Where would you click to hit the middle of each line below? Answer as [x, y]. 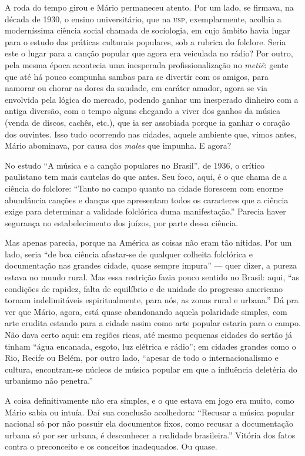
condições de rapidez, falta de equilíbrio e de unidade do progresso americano [144, 288]
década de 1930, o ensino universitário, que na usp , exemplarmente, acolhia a [143, 19]
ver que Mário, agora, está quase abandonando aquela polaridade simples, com [146, 311]
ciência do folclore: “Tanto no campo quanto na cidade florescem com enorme [144, 188]
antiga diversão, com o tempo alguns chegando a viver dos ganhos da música [143, 111]
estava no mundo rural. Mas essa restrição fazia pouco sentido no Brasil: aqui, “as [152, 277]
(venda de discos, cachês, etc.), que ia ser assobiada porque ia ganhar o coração [148, 122]
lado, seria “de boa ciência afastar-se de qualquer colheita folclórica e [129, 254]
